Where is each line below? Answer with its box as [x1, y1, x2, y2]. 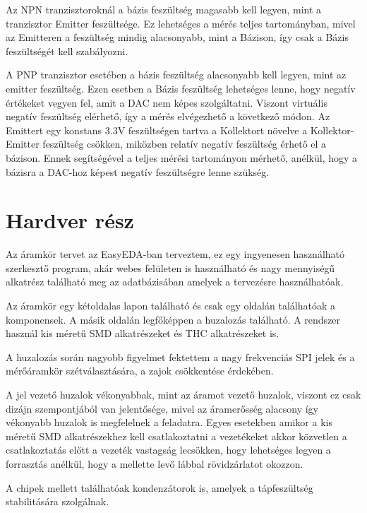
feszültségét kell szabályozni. [6, 43, 128, 58]
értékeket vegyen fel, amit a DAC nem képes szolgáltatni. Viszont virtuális [6, 95, 327, 110]
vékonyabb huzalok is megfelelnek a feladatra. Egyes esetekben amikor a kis [6, 415, 332, 430]
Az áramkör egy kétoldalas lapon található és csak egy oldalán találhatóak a [6, 298, 335, 313]
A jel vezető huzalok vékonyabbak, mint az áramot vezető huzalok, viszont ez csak [6, 387, 361, 401]
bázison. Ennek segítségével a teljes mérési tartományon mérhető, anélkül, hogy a [6, 150, 358, 165]
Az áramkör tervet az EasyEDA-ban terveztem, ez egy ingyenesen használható [6, 247, 345, 261]
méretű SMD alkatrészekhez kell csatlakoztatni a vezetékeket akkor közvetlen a [6, 428, 347, 443]
